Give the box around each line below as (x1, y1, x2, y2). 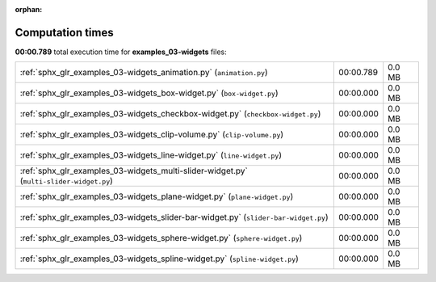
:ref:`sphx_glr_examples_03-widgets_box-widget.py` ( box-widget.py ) (19, 87, 279, 99)
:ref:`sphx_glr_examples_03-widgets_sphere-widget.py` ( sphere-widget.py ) (19, 233, 303, 244)
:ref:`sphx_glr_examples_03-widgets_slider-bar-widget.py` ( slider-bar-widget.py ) (19, 212, 329, 223)
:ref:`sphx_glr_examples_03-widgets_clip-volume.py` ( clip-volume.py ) (19, 129, 284, 141)
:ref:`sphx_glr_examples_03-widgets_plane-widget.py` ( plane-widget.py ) (19, 191, 294, 202)
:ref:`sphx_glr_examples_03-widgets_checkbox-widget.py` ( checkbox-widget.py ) (19, 108, 321, 120)
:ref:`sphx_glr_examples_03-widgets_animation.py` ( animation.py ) (19, 67, 268, 78)
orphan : (15, 5, 43, 14)
